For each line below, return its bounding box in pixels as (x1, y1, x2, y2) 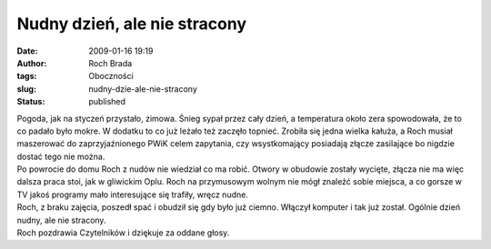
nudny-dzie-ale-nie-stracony (88, 83, 197, 95)
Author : (16, 57, 47, 68)
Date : (16, 45, 38, 56)
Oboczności (88, 71, 134, 82)
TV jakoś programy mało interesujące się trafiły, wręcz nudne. (16, 189, 249, 200)
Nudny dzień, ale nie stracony (16, 14, 247, 34)
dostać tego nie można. (16, 151, 105, 162)
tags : (16, 71, 37, 82)
